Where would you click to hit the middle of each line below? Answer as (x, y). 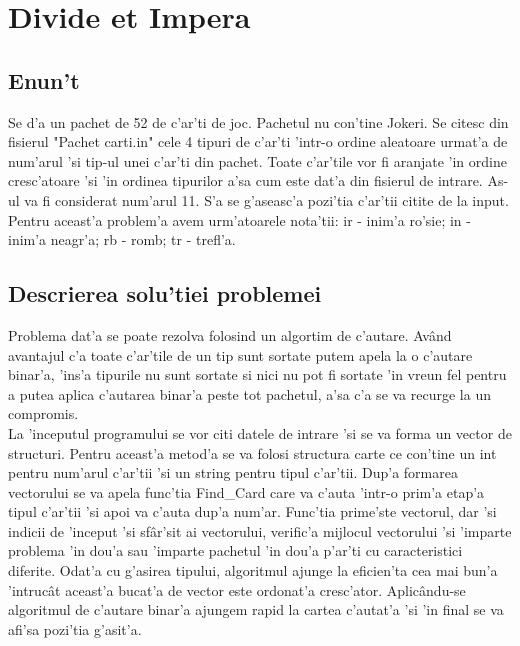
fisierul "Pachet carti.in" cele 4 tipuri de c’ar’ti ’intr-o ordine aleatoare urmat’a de (258, 141)
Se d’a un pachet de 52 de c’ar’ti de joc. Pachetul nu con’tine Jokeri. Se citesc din (258, 121)
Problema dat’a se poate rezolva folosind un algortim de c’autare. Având (230, 334)
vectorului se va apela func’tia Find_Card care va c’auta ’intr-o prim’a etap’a (246, 491)
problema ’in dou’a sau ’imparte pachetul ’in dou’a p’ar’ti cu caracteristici (235, 550)
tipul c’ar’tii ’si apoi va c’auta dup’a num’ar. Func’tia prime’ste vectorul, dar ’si (252, 511)
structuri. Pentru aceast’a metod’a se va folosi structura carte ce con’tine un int (252, 452)
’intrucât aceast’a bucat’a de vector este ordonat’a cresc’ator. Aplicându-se (237, 589)
